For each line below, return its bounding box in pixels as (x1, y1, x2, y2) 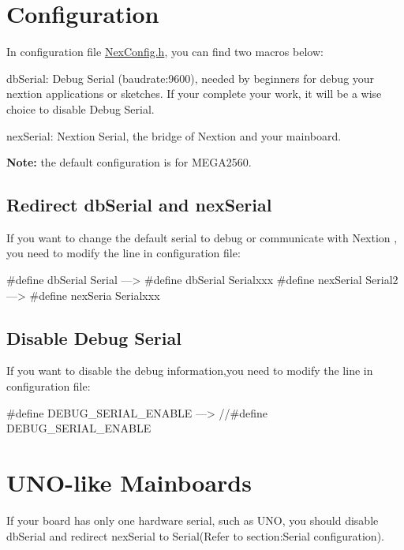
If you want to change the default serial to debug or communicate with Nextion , (6, 229, 398, 245)
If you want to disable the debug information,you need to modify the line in (6, 362, 373, 379)
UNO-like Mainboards (6, 466, 252, 499)
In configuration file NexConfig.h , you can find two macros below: (6, 43, 324, 60)
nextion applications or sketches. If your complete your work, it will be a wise (6, 85, 382, 102)
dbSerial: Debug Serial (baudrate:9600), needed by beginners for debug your (6, 69, 375, 86)
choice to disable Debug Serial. (6, 100, 155, 117)
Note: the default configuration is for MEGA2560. (6, 154, 252, 170)
